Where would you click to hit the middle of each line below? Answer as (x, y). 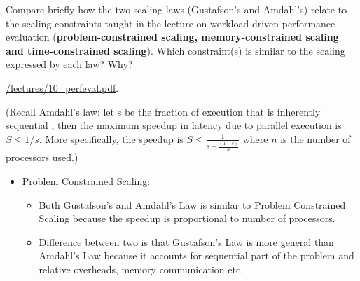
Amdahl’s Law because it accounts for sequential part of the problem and (196, 255)
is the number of (316, 138)
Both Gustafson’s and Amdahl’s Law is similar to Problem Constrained (192, 204)
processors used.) (42, 157)
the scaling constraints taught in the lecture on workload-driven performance (171, 23)
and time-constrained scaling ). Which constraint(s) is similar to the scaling (175, 50)
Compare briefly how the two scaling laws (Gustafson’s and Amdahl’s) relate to (176, 9)
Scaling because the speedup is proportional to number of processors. (187, 218)
